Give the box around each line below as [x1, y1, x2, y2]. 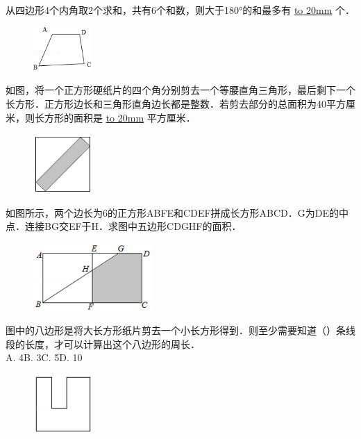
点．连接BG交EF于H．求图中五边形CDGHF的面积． [6, 219, 242, 233]
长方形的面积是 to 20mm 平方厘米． [34, 110, 196, 124]
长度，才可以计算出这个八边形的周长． [24, 336, 200, 351]
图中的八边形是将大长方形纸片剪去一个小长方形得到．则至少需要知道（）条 [6, 323, 346, 338]
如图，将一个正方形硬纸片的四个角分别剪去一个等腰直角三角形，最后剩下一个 [6, 83, 355, 97]
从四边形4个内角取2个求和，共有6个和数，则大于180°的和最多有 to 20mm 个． [6, 3, 355, 17]
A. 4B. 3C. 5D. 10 [6, 350, 83, 365]
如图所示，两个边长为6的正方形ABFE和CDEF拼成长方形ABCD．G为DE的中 [6, 205, 349, 219]
